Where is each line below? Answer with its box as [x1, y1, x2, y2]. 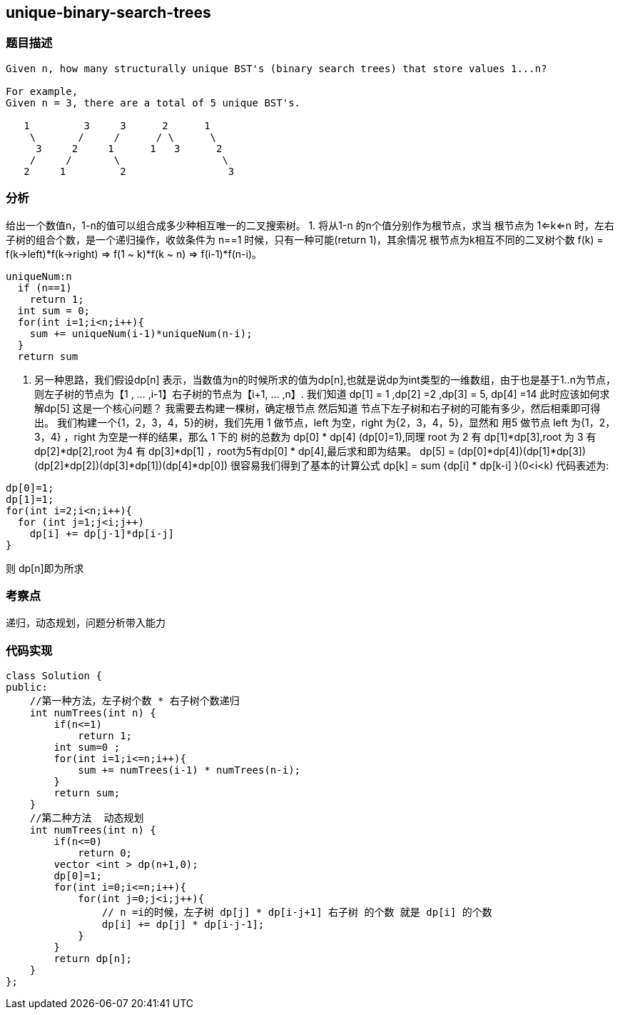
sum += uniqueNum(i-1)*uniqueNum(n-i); [29, 327, 253, 339]
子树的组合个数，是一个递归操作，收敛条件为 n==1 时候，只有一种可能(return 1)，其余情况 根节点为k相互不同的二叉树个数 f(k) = [6, 233, 604, 246]
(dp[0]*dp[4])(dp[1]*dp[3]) [457, 444, 586, 457]
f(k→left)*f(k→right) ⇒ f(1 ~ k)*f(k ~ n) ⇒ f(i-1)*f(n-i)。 [6, 247, 262, 260]
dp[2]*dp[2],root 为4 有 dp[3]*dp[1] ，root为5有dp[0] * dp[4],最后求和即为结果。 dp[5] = [34, 444, 455, 457]
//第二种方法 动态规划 [29, 812, 144, 824]
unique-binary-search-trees [6, 4, 211, 21]
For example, [6, 85, 78, 97]
